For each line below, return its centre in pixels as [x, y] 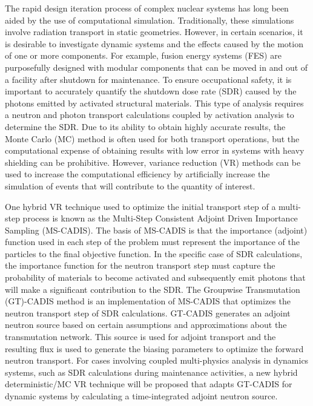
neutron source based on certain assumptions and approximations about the [146, 325]
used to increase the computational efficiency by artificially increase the [137, 174]
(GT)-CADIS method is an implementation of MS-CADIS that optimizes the [148, 301]
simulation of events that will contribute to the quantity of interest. [130, 185]
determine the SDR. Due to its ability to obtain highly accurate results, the [145, 126]
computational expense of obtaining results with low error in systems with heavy [155, 150]
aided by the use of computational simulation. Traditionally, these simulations [150, 20]
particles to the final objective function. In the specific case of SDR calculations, [154, 253]
